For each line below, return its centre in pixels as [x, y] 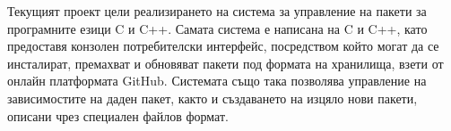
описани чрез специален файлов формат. [118, 115]
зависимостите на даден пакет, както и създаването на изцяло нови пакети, [212, 98]
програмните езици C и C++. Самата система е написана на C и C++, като [217, 28]
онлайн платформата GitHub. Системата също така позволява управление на [217, 81]
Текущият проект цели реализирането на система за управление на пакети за [217, 11]
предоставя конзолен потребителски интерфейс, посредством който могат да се [223, 46]
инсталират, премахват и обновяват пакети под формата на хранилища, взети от [225, 63]
